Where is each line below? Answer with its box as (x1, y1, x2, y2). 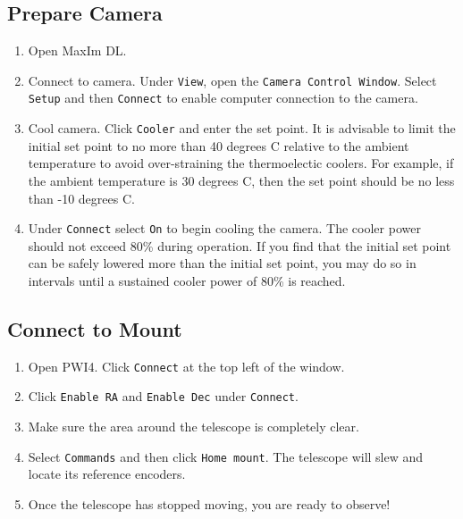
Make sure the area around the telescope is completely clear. (28, 417, 359, 436)
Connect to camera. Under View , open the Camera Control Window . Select (28, 71, 437, 89)
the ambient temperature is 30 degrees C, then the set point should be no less (28, 171, 455, 189)
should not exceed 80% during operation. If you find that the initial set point (28, 236, 451, 255)
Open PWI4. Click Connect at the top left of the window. (28, 356, 345, 375)
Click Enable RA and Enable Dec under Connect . (28, 387, 299, 406)
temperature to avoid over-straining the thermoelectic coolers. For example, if (28, 154, 454, 172)
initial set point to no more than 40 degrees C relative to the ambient (28, 136, 409, 155)
